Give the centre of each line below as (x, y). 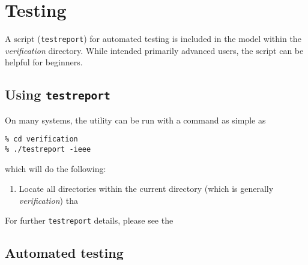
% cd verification (41, 139)
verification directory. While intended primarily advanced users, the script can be (154, 50)
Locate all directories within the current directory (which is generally (146, 189)
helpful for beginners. (44, 62)
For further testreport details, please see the (89, 220)
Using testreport (58, 94)
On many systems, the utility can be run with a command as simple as (135, 120)
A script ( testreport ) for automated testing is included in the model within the (153, 39)
